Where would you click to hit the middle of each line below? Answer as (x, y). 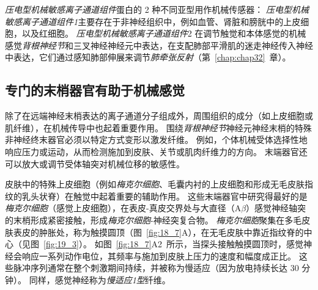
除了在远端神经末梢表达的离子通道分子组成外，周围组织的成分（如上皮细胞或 (159, 116)
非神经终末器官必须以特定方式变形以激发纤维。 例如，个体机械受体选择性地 (156, 140)
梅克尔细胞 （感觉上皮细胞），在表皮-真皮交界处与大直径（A (123, 208)
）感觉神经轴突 (276, 208)
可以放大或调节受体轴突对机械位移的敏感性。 (95, 163)
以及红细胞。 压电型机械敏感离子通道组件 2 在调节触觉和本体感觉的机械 (164, 33)
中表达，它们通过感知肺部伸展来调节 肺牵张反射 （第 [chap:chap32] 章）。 (148, 57)
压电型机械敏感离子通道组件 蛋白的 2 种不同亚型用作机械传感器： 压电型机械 (157, 9)
